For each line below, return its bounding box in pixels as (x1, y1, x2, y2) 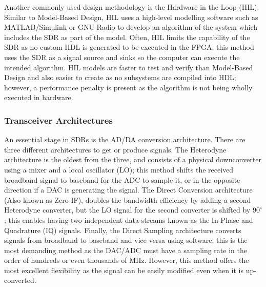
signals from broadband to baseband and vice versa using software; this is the (4, 235, 248, 245)
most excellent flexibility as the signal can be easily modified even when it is (4, 264, 244, 275)
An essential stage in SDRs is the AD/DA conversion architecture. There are (4, 134, 245, 145)
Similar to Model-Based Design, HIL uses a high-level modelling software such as (4, 11, 258, 22)
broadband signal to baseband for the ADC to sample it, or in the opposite (4, 174, 240, 185)
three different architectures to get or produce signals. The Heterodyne (4, 144, 227, 155)
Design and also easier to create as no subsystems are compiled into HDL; (4, 72, 236, 83)
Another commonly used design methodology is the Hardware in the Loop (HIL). (4, 2, 259, 12)
